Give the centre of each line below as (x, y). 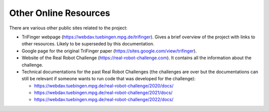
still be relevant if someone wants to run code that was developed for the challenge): (109, 79)
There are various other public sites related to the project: (68, 28)
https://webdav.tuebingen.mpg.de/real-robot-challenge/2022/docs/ (104, 100)
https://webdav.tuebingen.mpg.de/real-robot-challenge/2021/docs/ (103, 93)
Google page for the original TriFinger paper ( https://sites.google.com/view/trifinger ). (109, 51)
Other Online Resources (60, 13)
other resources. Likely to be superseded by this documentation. (88, 44)
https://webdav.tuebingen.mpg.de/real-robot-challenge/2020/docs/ (104, 86)
